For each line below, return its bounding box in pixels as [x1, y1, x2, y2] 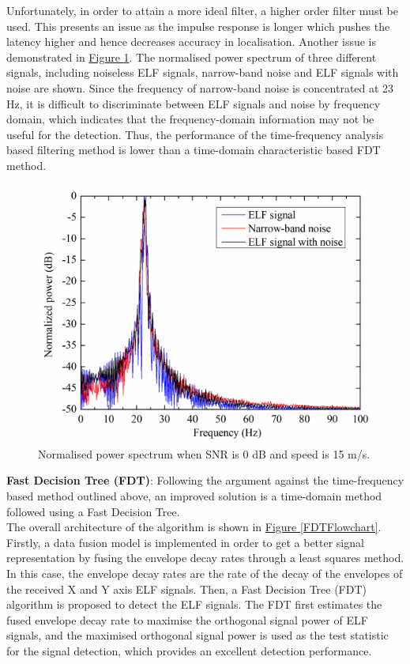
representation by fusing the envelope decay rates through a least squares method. [6, 549, 404, 566]
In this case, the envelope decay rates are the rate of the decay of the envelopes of [6, 564, 403, 581]
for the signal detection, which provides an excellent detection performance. [6, 642, 372, 658]
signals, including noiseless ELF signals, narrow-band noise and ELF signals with [6, 64, 399, 81]
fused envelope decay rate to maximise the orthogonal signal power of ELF [6, 611, 368, 628]
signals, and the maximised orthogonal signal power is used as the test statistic [6, 627, 389, 643]
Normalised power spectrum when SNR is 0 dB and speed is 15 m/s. [38, 445, 371, 462]
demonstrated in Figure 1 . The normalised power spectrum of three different [6, 48, 377, 65]
